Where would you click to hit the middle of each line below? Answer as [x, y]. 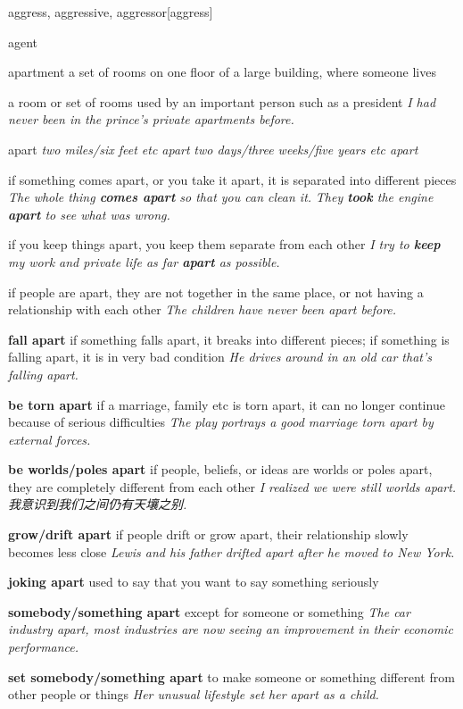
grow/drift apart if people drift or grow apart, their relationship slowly [208, 534]
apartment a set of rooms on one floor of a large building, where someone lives [222, 72]
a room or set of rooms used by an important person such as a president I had [222, 101]
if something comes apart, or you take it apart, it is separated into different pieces [232, 179]
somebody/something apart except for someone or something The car [209, 611]
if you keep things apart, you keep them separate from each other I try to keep [224, 244]
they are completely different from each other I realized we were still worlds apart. [232, 486]
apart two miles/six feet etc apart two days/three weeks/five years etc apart [213, 149]
